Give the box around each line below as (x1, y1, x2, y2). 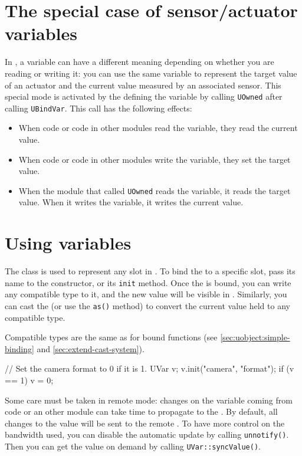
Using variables (5, 231, 132, 255)
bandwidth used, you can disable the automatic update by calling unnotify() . (5, 428, 289, 441)
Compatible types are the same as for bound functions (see (5, 331, 218, 343)
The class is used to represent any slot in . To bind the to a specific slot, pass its (5, 265, 296, 277)
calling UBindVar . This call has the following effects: (5, 101, 192, 114)
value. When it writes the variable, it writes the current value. (18, 196, 244, 208)
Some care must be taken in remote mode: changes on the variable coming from (5, 393, 293, 406)
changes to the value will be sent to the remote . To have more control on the (5, 416, 285, 429)
